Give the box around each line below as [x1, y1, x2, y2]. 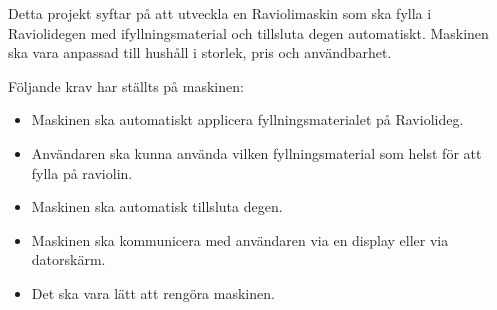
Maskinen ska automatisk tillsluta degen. [31, 196, 283, 217]
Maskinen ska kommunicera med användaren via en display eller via [31, 229, 449, 250]
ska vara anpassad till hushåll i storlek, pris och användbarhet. [8, 42, 392, 63]
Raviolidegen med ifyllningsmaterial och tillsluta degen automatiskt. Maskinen [8, 22, 489, 43]
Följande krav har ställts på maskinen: [8, 75, 244, 96]
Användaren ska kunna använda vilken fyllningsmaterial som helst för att [31, 142, 482, 163]
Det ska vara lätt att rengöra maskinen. [31, 282, 275, 303]
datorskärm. [31, 249, 106, 270]
